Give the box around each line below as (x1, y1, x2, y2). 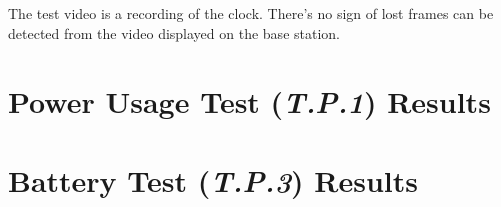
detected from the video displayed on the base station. (8, 22, 340, 43)
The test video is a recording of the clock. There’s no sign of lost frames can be (8, 3, 494, 23)
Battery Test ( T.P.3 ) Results (8, 159, 419, 201)
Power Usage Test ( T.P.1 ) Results (8, 81, 491, 123)
